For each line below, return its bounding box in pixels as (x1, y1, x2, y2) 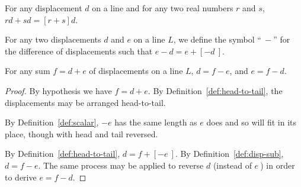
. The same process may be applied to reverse (38, 159, 204, 171)
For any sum (5, 65, 50, 77)
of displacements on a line (89, 65, 183, 77)
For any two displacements (5, 33, 101, 46)
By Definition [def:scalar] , (5, 116, 99, 128)
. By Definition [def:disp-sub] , (175, 147, 284, 160)
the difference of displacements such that (5, 44, 153, 57)
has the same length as (114, 116, 197, 128)
